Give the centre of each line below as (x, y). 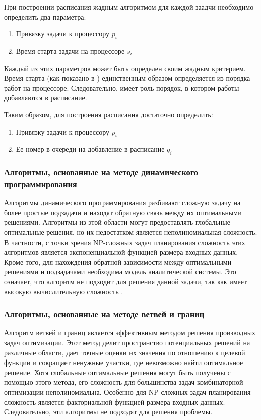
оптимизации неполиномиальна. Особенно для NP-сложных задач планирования (127, 392)
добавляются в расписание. (46, 98)
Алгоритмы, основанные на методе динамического (101, 172)
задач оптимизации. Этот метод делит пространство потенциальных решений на (127, 343)
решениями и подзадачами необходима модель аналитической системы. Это (120, 272)
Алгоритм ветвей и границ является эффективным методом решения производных (130, 333)
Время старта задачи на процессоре (70, 51)
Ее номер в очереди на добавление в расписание (90, 149)
